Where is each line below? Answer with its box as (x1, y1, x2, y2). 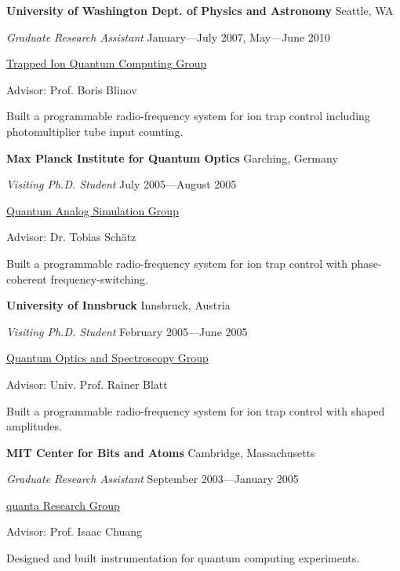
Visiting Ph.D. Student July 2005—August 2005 (6, 176, 237, 192)
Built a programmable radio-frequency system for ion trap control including (6, 108, 370, 124)
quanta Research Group (6, 496, 120, 513)
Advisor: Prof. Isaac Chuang (6, 523, 143, 540)
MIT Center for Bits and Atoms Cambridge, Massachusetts (6, 444, 315, 460)
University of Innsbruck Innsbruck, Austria (6, 297, 231, 313)
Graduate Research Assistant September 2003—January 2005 (6, 470, 299, 487)
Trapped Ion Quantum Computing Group (6, 55, 207, 71)
